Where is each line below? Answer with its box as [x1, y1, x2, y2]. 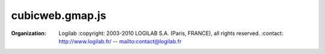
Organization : [11, 30, 46, 37]
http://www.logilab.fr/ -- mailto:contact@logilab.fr [58, 37, 182, 45]
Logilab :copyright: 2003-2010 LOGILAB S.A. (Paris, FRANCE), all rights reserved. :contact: [58, 30, 283, 37]
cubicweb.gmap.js [11, 9, 107, 22]
